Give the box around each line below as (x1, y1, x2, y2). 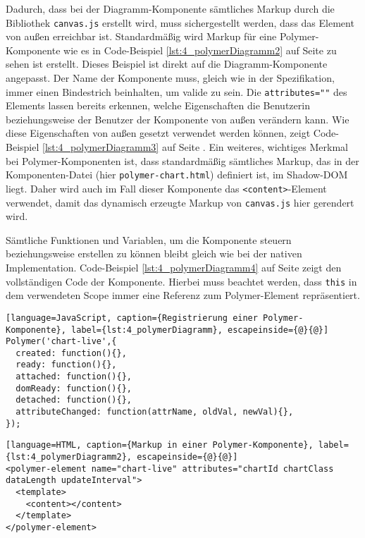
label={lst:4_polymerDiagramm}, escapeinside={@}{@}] (71, 324, 329, 335)
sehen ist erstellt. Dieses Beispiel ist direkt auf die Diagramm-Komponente (6, 56, 328, 71)
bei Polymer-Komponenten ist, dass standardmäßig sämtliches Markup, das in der (6, 153, 359, 168)
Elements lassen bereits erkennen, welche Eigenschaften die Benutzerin (6, 98, 310, 113)
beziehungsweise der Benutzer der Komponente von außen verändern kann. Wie (6, 111, 349, 126)
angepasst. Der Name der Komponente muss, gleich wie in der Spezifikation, (6, 71, 335, 85)
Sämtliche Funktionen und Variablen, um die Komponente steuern (6, 232, 292, 247)
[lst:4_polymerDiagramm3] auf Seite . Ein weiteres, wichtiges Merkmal (42, 140, 348, 154)
